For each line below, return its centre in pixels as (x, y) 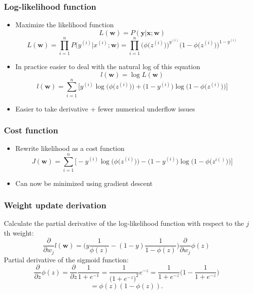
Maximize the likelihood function (64, 25)
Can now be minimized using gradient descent (84, 183)
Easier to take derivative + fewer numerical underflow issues (105, 108)
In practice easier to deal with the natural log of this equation (108, 66)
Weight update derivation (55, 205)
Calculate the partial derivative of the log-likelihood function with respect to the (124, 223)
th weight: (19, 232)
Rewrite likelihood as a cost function (70, 148)
